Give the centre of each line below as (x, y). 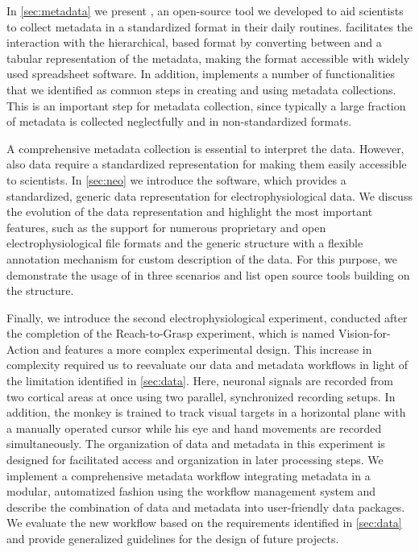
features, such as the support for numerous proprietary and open (166, 227)
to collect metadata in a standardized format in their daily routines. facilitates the (210, 26)
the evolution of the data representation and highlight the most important (190, 212)
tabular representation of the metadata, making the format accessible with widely (208, 58)
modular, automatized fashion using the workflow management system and (191, 491)
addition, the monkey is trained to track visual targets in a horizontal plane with (206, 412)
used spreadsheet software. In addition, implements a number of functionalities (201, 74)
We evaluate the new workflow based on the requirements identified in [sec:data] (204, 523)
